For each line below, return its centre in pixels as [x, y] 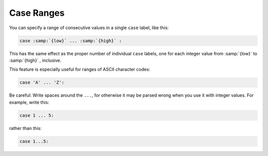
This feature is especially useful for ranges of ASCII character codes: [80, 70]
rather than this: [25, 128]
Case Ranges [37, 13]
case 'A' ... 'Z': [42, 82]
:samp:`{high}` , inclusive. [35, 60]
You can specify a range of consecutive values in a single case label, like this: [89, 28]
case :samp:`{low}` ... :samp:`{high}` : [71, 40]
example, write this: [29, 102]
